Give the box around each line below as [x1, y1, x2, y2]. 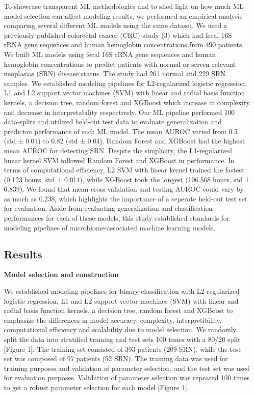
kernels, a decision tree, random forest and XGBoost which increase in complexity [4, 97, 250, 107]
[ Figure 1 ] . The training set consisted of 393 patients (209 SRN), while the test [4, 343, 241, 354]
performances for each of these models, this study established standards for [4, 213, 229, 223]
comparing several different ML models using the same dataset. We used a [4, 20, 227, 30]
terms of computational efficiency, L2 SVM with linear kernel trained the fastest [4, 165, 245, 175]
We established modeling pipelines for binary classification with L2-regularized [4, 286, 240, 296]
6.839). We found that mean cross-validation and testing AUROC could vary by [4, 184, 244, 194]
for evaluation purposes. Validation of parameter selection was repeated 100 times [4, 372, 250, 383]
